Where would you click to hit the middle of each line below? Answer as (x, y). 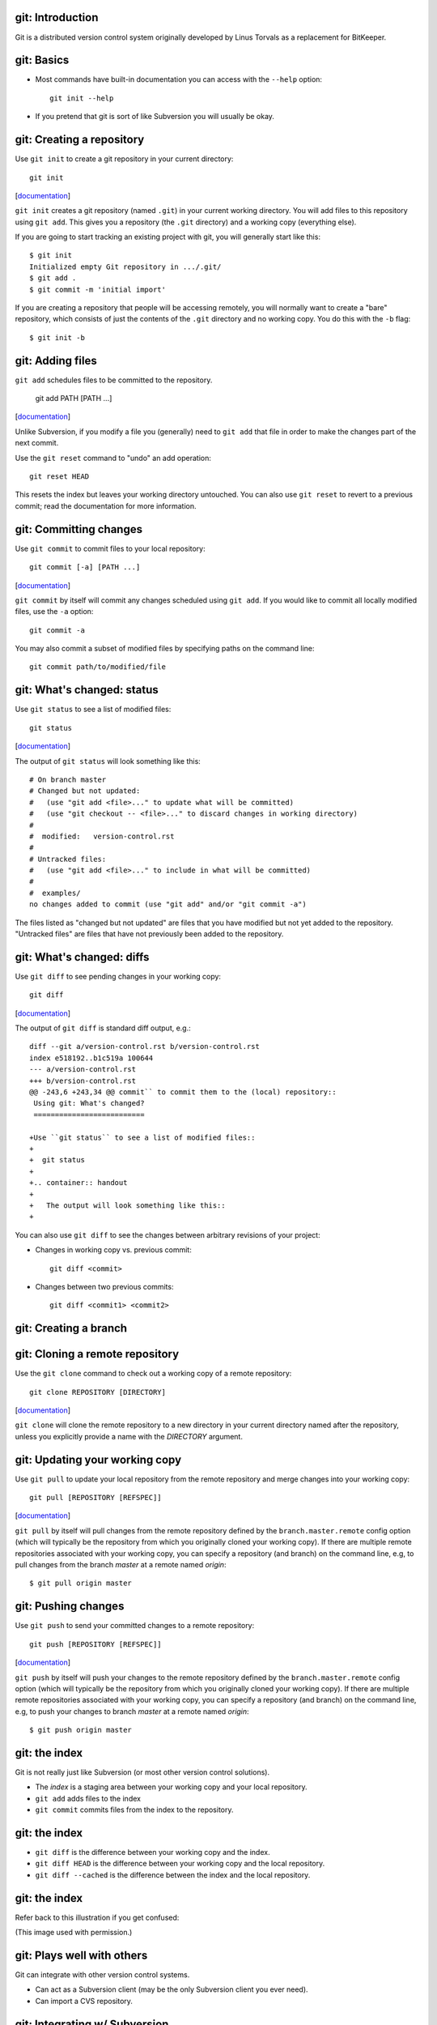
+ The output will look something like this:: (127, 1205)
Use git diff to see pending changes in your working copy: (118, 976)
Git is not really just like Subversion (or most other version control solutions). (142, 1772)
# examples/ (55, 893)
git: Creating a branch (71, 1328)
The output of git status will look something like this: (108, 761)
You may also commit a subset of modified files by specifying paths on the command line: (165, 649)
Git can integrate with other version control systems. (102, 1975)
